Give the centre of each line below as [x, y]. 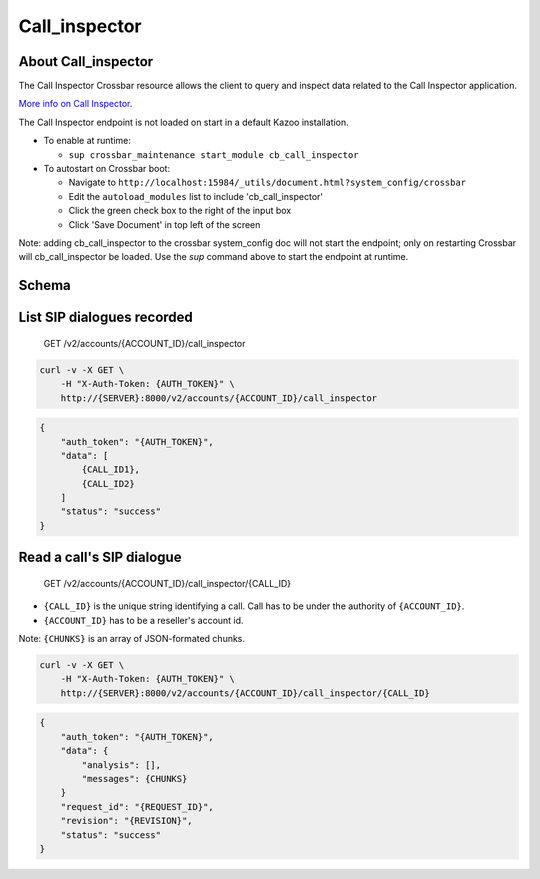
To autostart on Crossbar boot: [106, 169]
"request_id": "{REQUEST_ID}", [137, 806]
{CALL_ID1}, [110, 469]
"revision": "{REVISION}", [127, 821]
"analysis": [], [121, 764]
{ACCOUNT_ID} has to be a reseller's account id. [143, 620]
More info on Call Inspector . [75, 104]
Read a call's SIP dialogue [100, 557]
